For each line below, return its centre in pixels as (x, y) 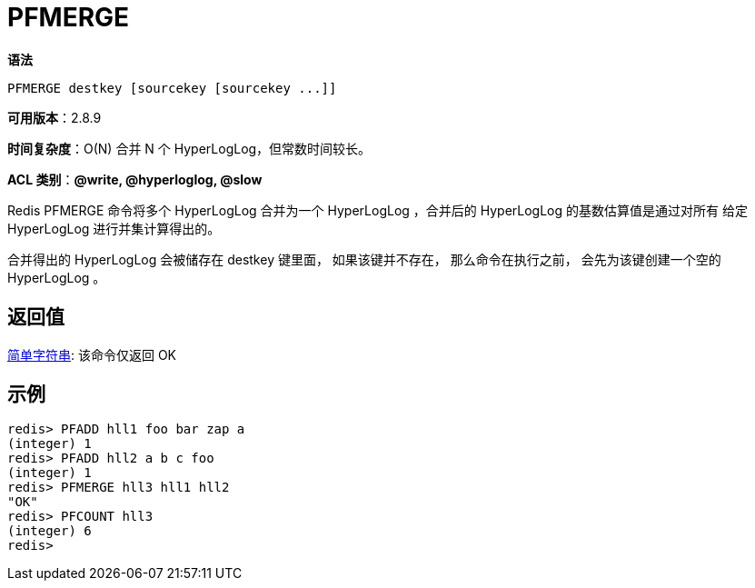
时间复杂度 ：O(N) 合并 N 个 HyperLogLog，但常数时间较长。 (189, 148)
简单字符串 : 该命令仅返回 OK (92, 354)
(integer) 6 (50, 531)
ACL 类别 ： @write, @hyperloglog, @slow (135, 179)
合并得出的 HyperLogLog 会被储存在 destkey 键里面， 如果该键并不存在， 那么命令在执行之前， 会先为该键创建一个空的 (364, 259)
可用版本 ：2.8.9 (55, 117)
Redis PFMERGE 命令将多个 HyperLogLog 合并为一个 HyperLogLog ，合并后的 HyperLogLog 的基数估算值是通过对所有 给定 (377, 210)
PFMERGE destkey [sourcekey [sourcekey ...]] (172, 88)
